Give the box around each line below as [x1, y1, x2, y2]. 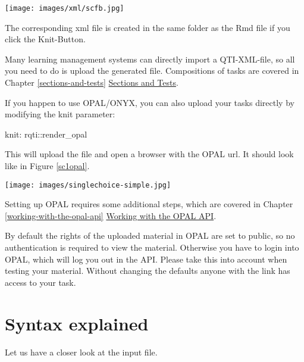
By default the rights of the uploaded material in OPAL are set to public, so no [5, 229, 295, 242]
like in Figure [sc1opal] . [5, 160, 90, 171]
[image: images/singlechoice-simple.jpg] [5, 180, 171, 189]
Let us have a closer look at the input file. [5, 345, 158, 358]
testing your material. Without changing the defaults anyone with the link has [5, 264, 290, 277]
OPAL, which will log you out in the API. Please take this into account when [5, 252, 287, 265]
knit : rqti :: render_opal [5, 127, 87, 140]
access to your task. [5, 276, 76, 288]
